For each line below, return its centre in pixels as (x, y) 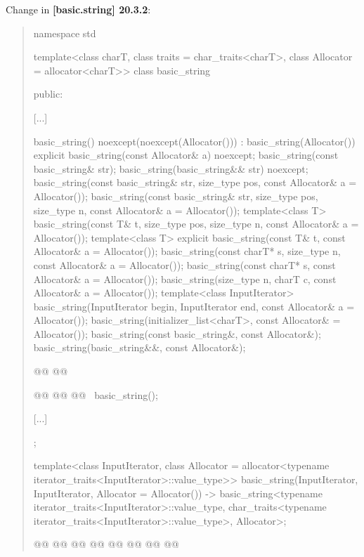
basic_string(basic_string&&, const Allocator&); (139, 347)
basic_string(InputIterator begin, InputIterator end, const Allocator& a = (194, 306)
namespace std (65, 33)
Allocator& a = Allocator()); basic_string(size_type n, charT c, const (185, 278)
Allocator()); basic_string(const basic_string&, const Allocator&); (177, 333)
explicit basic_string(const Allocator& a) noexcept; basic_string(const (186, 155)
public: (48, 94)
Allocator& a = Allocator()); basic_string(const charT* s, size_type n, (187, 251)
